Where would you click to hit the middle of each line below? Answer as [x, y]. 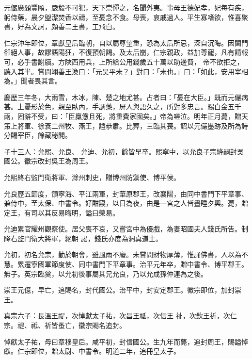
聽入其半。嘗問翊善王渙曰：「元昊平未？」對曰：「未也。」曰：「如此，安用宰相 [126, 71]
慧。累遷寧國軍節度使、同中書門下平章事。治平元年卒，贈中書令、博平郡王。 [126, 264]
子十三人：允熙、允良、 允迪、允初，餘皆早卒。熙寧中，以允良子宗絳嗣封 [120, 151]
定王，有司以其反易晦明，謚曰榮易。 [62, 212]
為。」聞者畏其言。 [33, 81]
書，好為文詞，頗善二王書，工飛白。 [62, 26]
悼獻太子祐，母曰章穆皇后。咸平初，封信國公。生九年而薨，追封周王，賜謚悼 [126, 341]
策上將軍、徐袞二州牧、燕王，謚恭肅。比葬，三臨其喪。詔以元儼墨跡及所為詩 [126, 125]
